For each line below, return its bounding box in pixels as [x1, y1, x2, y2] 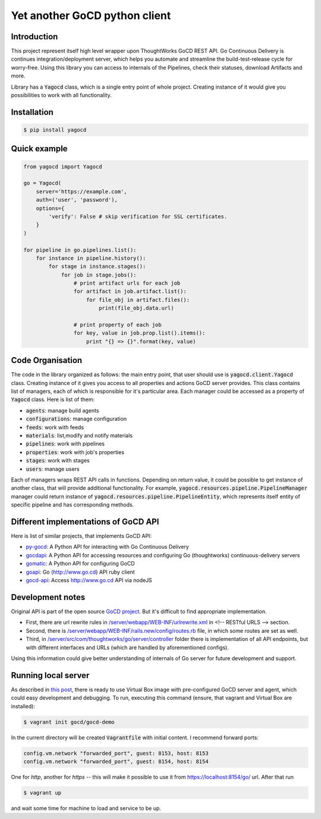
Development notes [11, 592, 86, 602]
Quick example [11, 143, 68, 154]
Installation [11, 107, 53, 117]
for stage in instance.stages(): [48, 263, 146, 270]
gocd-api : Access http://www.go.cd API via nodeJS [26, 577, 153, 584]
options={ [36, 205, 65, 211]
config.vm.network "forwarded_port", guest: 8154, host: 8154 [23, 758, 209, 765]
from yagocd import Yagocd [23, 163, 102, 170]
